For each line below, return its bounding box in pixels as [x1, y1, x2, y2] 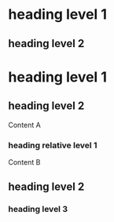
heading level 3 [8, 204, 68, 215]
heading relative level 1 [8, 140, 97, 151]
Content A [8, 120, 41, 129]
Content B [8, 157, 41, 166]
